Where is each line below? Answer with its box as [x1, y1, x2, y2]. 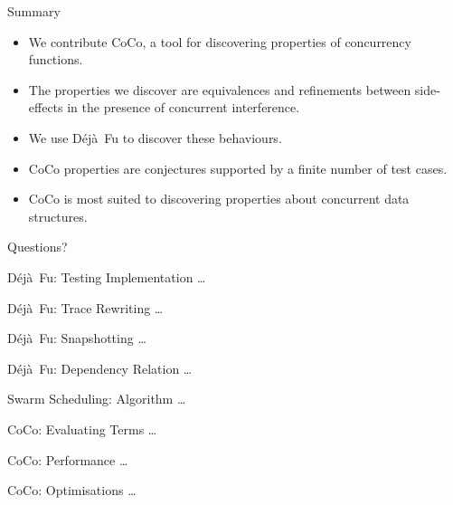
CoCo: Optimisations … [7, 481, 137, 500]
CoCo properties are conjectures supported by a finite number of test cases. [28, 158, 448, 177]
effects [28, 98, 63, 117]
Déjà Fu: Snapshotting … [7, 329, 146, 348]
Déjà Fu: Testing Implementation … [7, 267, 206, 286]
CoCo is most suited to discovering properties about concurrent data [28, 189, 410, 208]
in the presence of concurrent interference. [67, 98, 300, 117]
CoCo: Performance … [7, 450, 128, 469]
